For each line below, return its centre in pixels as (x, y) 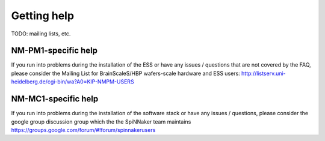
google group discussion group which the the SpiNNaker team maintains (101, 121)
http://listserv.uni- (263, 73)
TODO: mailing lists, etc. (41, 34)
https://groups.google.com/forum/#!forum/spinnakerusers (83, 130)
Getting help (43, 16)
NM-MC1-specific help (55, 99)
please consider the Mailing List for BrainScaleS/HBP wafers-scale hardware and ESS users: (125, 73)
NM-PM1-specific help (54, 51)
